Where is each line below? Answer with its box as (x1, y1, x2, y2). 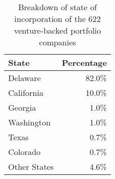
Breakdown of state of (18, 1, 97, 13)
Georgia (8, 101, 36, 113)
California (8, 87, 43, 98)
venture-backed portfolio (14, 24, 101, 36)
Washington (8, 116, 51, 128)
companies (39, 36, 76, 48)
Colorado (8, 146, 41, 158)
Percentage (62, 57, 107, 68)
